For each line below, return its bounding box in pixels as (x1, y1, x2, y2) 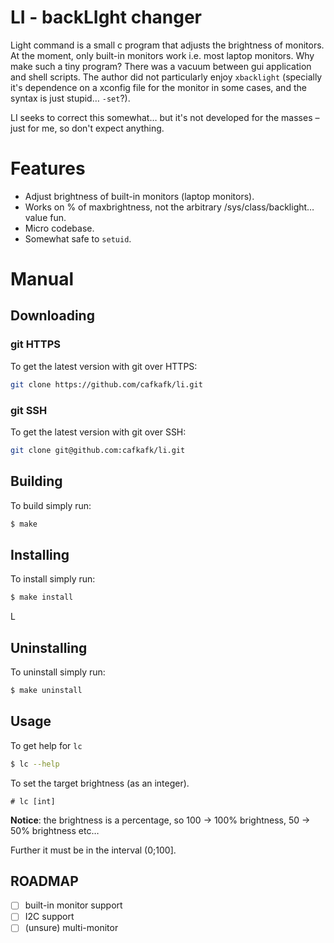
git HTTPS (10, 337, 62, 351)
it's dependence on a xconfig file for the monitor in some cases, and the (10, 81, 307, 93)
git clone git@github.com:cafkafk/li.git (10, 445, 186, 455)
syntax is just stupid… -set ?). (10, 92, 131, 104)
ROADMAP (10, 872, 79, 890)
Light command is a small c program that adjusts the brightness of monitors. (10, 39, 325, 51)
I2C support (24, 911, 75, 923)
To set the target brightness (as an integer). (10, 777, 190, 789)
